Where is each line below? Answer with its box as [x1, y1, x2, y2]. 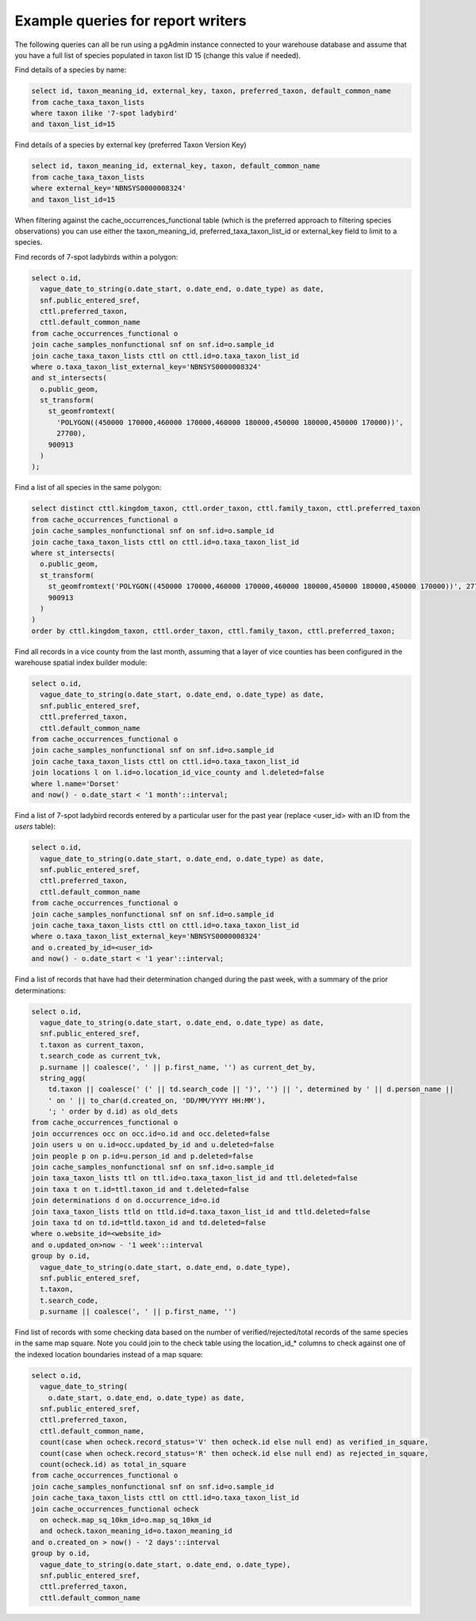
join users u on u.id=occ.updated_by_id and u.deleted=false [31, 1140, 274, 1149]
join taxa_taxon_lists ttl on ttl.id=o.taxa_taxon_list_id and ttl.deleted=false [31, 1174, 359, 1183]
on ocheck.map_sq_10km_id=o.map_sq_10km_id [40, 1515, 212, 1524]
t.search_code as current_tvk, [40, 1052, 162, 1060]
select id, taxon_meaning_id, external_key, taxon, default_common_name [31, 161, 321, 171]
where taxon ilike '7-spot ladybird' [31, 109, 178, 118]
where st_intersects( [31, 548, 116, 558]
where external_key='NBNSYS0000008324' [31, 183, 186, 193]
